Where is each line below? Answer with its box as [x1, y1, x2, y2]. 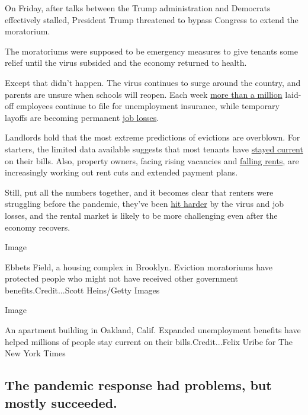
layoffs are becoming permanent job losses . [5, 111, 159, 123]
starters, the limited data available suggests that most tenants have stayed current [5, 142, 303, 155]
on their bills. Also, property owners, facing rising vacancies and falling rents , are [5, 154, 299, 167]
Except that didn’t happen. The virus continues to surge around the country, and [5, 76, 301, 88]
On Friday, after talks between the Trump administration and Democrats [5, 2, 271, 14]
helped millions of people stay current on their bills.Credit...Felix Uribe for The [5, 335, 293, 347]
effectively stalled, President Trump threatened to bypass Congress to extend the [5, 13, 299, 25]
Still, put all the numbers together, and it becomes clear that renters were [5, 186, 274, 198]
